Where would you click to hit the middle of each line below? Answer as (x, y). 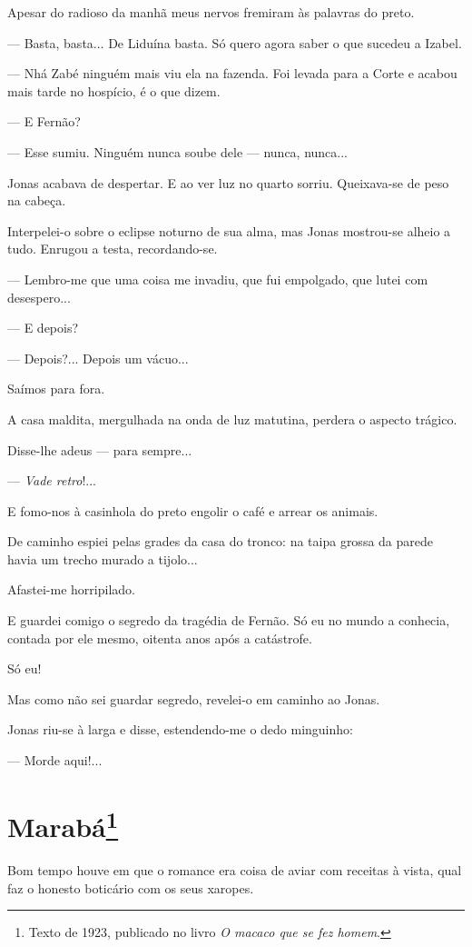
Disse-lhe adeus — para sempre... (100, 449)
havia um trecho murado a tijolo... (103, 558)
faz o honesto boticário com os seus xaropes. (131, 887)
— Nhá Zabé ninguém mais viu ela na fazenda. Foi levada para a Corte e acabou (232, 73)
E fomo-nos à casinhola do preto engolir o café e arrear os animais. (193, 510)
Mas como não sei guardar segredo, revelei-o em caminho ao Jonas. (194, 698)
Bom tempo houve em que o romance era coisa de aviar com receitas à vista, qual (235, 870)
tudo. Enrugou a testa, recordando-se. (113, 249)
